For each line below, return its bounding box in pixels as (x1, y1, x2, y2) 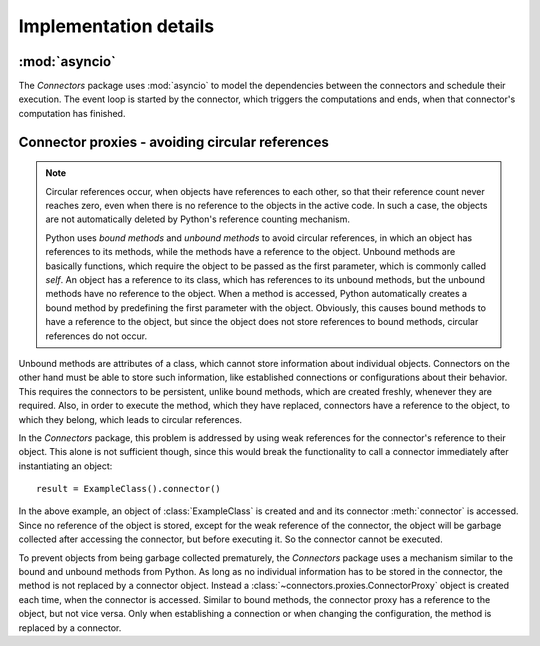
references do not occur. (45, 330, 148, 342)
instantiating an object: (18, 460, 113, 472)
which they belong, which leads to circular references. (18, 413, 243, 425)
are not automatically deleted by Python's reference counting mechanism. (45, 213, 350, 225)
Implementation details (18, 15, 215, 37)
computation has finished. (18, 107, 126, 119)
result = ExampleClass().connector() (36, 483, 222, 495)
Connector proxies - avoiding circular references (18, 133, 329, 150)
